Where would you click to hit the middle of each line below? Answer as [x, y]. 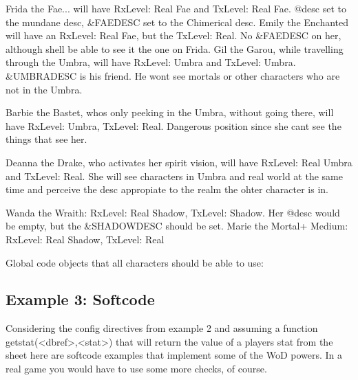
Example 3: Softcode [80, 299]
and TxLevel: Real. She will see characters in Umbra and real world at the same [174, 176]
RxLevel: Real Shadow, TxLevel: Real [85, 239]
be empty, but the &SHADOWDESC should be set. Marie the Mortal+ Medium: [177, 226]
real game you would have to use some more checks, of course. [136, 369]
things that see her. [46, 139]
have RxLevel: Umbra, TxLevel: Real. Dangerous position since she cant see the [173, 125]
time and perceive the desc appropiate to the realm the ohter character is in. [167, 189]
